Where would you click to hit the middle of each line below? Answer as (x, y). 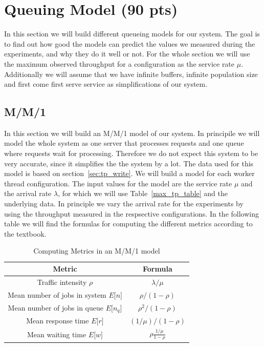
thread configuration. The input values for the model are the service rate (118, 183)
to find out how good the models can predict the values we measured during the (130, 43)
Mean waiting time (57, 334)
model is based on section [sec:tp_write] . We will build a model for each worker (129, 173)
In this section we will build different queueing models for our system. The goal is (132, 34)
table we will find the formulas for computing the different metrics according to (128, 224)
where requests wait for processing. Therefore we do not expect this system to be (131, 153)
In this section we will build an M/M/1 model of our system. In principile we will (132, 133)
